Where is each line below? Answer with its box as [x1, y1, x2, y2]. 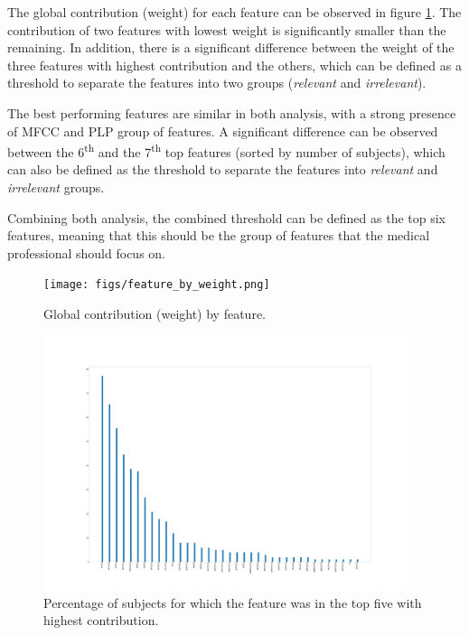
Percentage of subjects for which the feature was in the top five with [43, 593, 422, 612]
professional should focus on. [7, 243, 165, 262]
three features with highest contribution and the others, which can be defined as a [7, 55, 462, 74]
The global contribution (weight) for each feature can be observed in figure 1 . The [7, 3, 462, 21]
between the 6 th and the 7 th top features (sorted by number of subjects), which [7, 140, 446, 161]
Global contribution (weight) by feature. [43, 304, 266, 323]
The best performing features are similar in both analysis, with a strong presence [7, 103, 456, 122]
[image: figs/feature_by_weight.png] [43, 278, 270, 292]
